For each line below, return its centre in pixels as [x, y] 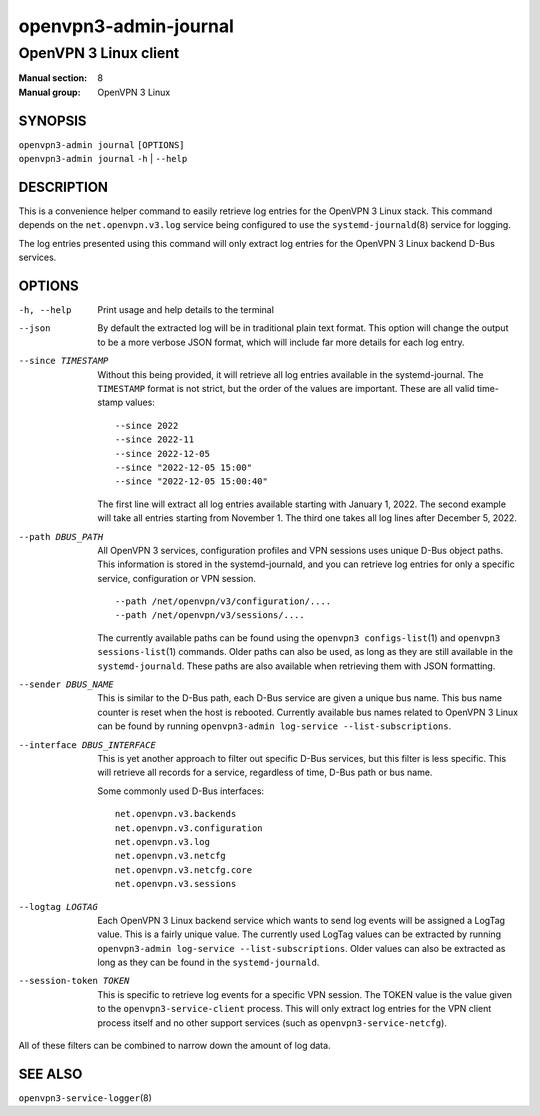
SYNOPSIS [52, 120]
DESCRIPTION [63, 186]
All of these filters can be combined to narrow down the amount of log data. [174, 1046]
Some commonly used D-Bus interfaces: [181, 791]
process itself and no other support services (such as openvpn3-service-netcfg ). [272, 1022]
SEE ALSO [50, 1073]
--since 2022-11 [155, 439]
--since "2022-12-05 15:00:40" [192, 481]
